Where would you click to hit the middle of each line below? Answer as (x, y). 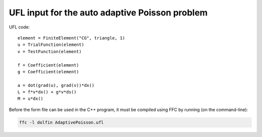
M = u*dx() (31, 99)
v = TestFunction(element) (50, 51)
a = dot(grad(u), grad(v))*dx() (56, 85)
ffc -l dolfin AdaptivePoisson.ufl (61, 122)
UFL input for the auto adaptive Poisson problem (108, 13)
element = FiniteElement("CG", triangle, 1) (72, 38)
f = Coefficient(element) (49, 65)
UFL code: (19, 27)
